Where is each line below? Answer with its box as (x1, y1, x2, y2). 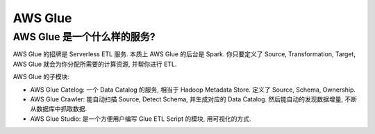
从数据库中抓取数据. (30, 105, 87, 113)
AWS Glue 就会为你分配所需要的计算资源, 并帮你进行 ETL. (12, 60, 177, 68)
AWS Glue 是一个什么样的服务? (12, 31, 156, 43)
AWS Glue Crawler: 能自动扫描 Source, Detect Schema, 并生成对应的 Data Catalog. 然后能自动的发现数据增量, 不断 (30, 94, 358, 103)
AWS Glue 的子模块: (12, 73, 69, 81)
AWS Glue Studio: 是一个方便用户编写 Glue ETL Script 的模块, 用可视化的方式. (30, 115, 251, 123)
